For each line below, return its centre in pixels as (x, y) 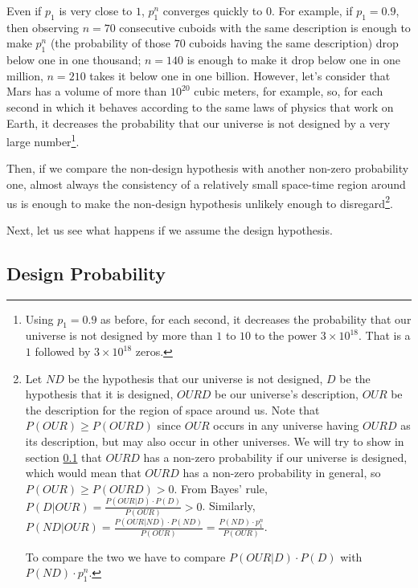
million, (25, 75)
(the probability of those (111, 43)
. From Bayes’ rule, (221, 488)
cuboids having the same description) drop (294, 43)
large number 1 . (43, 140)
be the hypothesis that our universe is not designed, (195, 378)
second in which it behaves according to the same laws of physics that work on (200, 106)
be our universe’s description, (287, 394)
